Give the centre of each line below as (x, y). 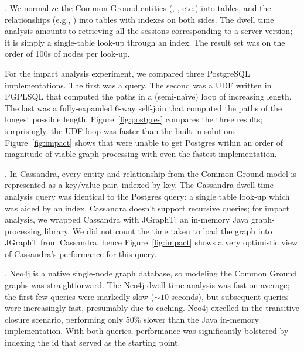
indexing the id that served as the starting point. (93, 342)
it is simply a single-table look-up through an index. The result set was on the (145, 42)
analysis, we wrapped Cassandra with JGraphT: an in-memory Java (127, 219)
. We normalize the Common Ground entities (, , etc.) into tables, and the (138, 8)
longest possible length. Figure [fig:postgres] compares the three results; (134, 119)
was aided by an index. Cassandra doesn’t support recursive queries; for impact (147, 208)
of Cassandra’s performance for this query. (81, 253)
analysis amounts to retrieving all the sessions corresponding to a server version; (149, 31)
